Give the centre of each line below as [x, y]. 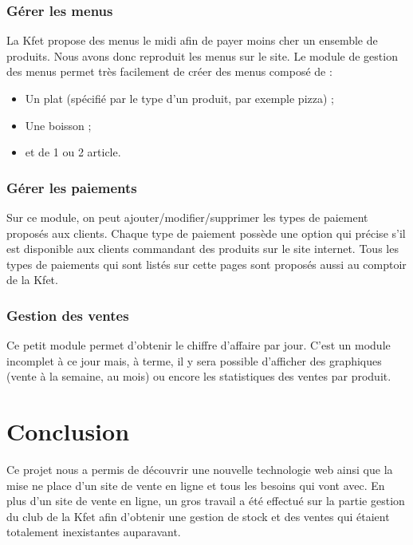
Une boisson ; [58, 125]
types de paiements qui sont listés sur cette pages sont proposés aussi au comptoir [206, 264]
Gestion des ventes [68, 315]
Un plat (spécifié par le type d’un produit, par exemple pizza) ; [179, 98]
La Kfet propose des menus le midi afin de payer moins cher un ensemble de [192, 40]
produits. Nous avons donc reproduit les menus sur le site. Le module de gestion [202, 55]
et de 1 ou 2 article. [73, 152]
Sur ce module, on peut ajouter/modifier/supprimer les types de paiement [187, 217]
